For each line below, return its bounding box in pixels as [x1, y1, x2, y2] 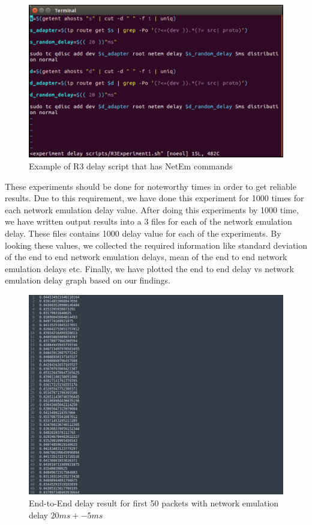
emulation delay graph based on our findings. [5, 274, 170, 287]
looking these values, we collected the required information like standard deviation [5, 238, 308, 251]
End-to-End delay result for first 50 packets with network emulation [29, 497, 279, 509]
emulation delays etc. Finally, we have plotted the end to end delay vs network [5, 262, 294, 275]
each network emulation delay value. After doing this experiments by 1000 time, [5, 203, 299, 216]
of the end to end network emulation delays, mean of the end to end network [5, 250, 287, 263]
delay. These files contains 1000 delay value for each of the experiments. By [5, 227, 281, 240]
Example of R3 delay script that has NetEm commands [29, 160, 233, 172]
